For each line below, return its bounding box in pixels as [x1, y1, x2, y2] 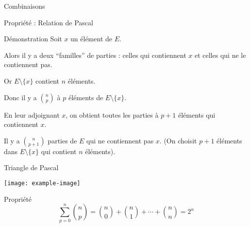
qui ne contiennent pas [86, 135, 154, 145]
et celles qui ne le [194, 50, 246, 60]
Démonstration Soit [4, 34, 62, 44]
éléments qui [178, 109, 216, 120]
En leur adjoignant [4, 109, 60, 120]
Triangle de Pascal [4, 162, 59, 173]
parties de [48, 135, 77, 145]
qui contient [41, 146, 77, 156]
